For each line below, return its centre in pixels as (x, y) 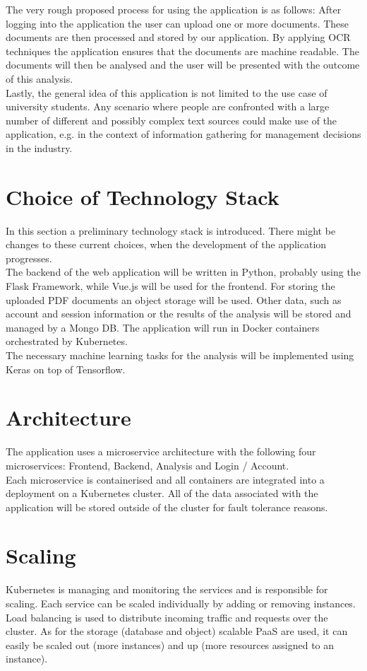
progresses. (29, 258)
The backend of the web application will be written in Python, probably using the (183, 272)
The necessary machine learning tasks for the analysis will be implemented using (180, 355)
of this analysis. (40, 78)
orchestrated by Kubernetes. (67, 341)
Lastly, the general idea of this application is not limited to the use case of (167, 92)
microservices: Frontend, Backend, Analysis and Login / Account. (148, 465)
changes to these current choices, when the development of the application (166, 244)
